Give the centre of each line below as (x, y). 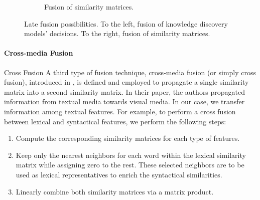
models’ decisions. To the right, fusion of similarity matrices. (117, 33)
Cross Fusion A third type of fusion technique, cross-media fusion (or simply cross (130, 72)
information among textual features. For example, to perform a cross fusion (120, 111)
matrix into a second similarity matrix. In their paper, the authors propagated (125, 91)
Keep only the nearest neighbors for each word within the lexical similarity (131, 155)
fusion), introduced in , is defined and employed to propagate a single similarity (126, 82)
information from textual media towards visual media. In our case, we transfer (124, 102)
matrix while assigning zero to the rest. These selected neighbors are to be (130, 165)
